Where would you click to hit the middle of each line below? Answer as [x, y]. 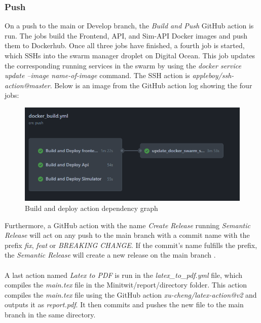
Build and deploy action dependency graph [91, 208]
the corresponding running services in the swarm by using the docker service [123, 65]
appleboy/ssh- [213, 75]
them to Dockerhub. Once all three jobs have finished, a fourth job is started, [125, 45]
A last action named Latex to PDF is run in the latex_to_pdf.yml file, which [124, 275]
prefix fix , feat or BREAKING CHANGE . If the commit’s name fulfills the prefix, [131, 245]
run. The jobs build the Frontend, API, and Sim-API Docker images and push [126, 35]
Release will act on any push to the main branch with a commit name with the [127, 235]
